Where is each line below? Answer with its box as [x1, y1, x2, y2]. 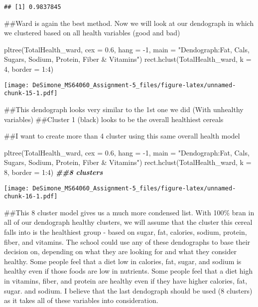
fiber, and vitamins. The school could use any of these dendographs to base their [4, 236, 251, 247]
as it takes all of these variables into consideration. [4, 295, 158, 306]
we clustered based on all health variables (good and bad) [4, 27, 180, 38]
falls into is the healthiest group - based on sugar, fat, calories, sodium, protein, [4, 227, 247, 237]
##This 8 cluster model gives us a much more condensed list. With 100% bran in [4, 207, 255, 217]
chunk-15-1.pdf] [4, 90, 58, 97]
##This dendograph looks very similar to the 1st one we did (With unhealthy [4, 104, 244, 114]
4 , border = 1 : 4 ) [4, 64, 54, 74]
